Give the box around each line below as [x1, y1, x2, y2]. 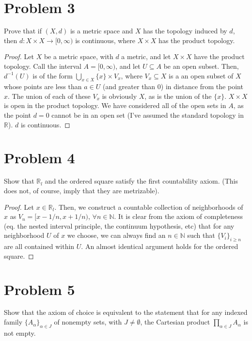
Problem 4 [4, 148, 75, 168]
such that [187, 230, 215, 240]
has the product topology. [158, 35, 235, 45]
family [4, 317, 23, 327]
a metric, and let [121, 51, 171, 62]
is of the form [32, 70, 73, 80]
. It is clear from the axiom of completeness [114, 211, 243, 221]
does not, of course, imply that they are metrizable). [4, 185, 159, 195]
